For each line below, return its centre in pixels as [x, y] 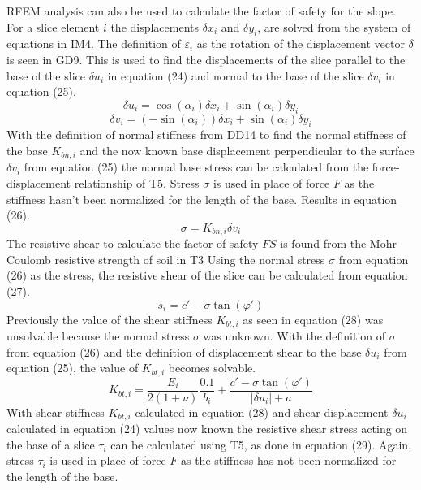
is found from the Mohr [338, 243]
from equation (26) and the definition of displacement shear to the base [184, 351]
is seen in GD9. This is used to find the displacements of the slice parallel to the [206, 59]
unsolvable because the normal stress [98, 336]
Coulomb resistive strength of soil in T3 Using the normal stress [166, 259]
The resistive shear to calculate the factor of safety [133, 243]
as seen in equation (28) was [313, 319]
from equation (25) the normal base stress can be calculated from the [196, 167]
